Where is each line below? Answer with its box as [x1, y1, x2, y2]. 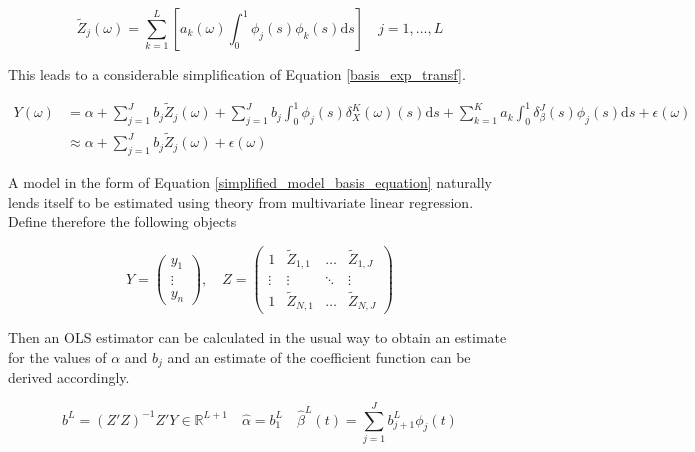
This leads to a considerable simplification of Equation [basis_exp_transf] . [8, 64, 466, 84]
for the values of [8, 346, 107, 367]
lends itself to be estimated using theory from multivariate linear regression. [8, 191, 474, 212]
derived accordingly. [8, 367, 130, 388]
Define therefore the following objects [8, 211, 237, 232]
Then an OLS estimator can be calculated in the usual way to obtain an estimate [8, 327, 507, 348]
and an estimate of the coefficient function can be [167, 346, 471, 367]
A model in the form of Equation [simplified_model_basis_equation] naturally [8, 171, 492, 192]
